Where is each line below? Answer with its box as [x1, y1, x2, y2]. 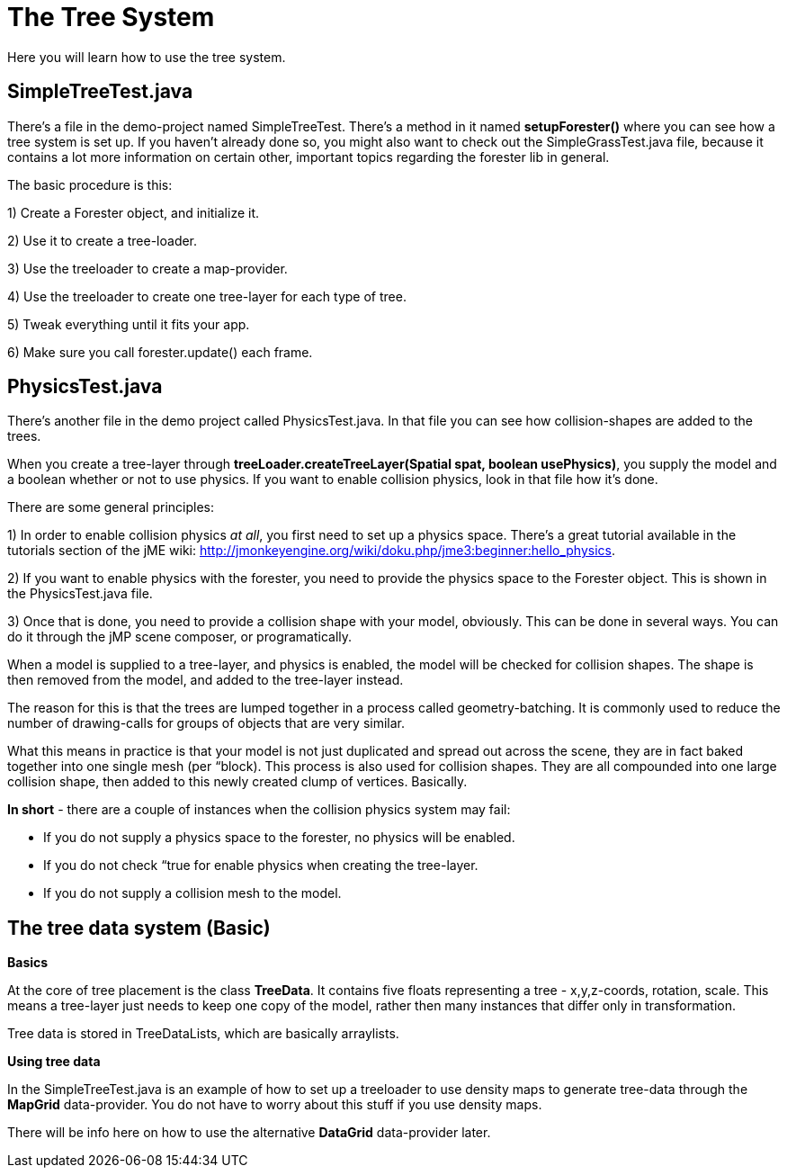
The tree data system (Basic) [7, 916, 271, 939]
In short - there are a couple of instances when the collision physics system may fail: [7, 802, 511, 818]
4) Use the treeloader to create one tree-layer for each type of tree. [7, 288, 407, 304]
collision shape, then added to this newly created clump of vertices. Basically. [7, 774, 468, 790]
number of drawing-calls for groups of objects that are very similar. [7, 715, 405, 731]
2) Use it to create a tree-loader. [7, 232, 198, 248]
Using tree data [7, 1054, 101, 1070]
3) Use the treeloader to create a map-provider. [7, 260, 288, 276]
